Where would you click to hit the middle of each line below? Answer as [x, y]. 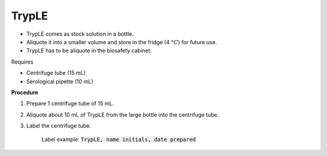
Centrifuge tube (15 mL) [56, 73]
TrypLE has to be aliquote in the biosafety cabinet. [89, 51]
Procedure [25, 92]
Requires [22, 62]
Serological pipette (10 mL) [60, 81]
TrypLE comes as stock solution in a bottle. [80, 34]
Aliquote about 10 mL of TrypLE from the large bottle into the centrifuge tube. [123, 114]
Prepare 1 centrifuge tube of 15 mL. [70, 103]
